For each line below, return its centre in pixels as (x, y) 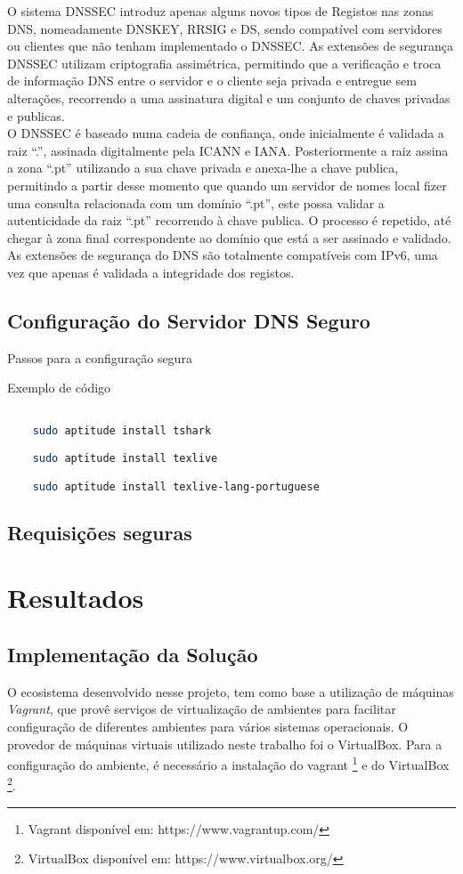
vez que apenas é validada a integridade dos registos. (151, 272)
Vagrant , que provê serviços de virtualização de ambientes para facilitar (202, 709)
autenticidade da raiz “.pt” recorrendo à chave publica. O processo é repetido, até (229, 220)
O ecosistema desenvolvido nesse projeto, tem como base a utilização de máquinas (231, 691)
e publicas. (36, 115)
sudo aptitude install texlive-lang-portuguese (176, 486)
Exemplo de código (59, 388)
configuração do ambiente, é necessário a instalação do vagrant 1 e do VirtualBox (228, 763)
